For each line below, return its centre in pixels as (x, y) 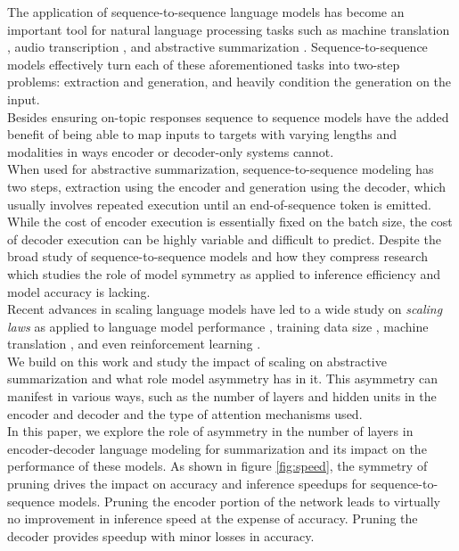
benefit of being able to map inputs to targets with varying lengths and (202, 134)
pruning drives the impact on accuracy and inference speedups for (187, 484)
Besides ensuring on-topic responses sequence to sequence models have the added (228, 116)
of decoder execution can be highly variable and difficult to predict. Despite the (224, 238)
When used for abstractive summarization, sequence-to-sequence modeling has (221, 169)
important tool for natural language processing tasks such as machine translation (229, 29)
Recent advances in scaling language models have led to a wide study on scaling (225, 309)
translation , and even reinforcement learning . (134, 344)
